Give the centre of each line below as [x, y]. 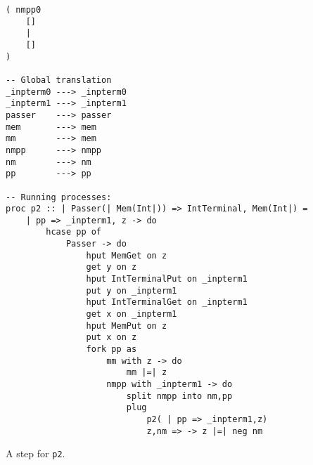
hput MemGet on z [127, 255]
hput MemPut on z [127, 326]
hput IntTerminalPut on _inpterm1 [167, 279]
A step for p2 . [36, 453]
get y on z [111, 267]
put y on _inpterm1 [132, 290]
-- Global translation [59, 80]
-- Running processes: [59, 197]
